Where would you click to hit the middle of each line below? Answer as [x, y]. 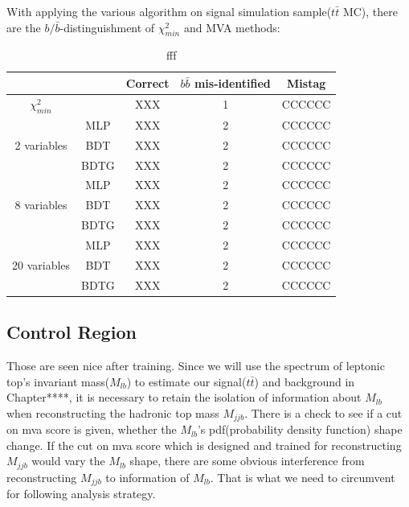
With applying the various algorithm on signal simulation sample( [169, 11]
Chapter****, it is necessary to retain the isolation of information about [184, 397]
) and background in [305, 381]
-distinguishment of [107, 27]
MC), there [370, 11]
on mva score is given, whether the [92, 429]
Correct [147, 82]
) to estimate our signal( [186, 381]
